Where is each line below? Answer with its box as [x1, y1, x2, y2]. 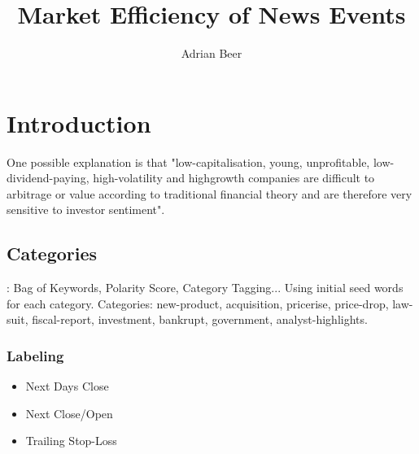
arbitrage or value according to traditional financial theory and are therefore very [7, 185, 412, 202]
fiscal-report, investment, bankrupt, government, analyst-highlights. [32, 311, 368, 328]
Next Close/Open [25, 404, 113, 421]
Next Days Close [25, 378, 109, 395]
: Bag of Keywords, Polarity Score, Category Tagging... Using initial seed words [7, 279, 404, 296]
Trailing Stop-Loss [25, 432, 117, 449]
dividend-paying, [7, 169, 89, 186]
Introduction [7, 106, 151, 139]
